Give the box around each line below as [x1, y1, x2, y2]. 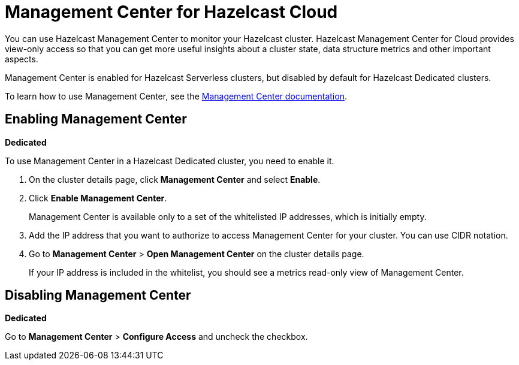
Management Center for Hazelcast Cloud [5, 2, 338, 22]
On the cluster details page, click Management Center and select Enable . [29, 174, 321, 185]
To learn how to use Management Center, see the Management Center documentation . [5, 91, 347, 101]
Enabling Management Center [5, 111, 187, 127]
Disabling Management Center [5, 288, 191, 303]
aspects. [5, 53, 38, 64]
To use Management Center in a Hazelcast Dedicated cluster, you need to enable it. [5, 155, 334, 166]
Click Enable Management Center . [29, 192, 167, 203]
